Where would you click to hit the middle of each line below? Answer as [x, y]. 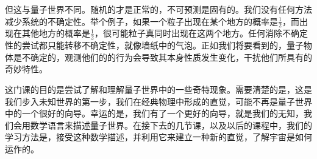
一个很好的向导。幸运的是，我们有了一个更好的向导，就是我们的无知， [162, 113]
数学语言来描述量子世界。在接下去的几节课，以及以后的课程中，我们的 [171, 125]
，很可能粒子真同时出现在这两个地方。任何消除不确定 [201, 33]
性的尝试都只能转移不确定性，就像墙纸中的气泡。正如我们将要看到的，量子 [154, 45]
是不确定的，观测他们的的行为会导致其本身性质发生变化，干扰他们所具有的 [162, 57]
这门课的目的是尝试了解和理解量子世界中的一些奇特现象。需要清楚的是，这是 [158, 90]
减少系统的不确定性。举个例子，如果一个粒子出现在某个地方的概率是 [141, 21]
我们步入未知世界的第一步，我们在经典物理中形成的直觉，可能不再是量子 [150, 101]
